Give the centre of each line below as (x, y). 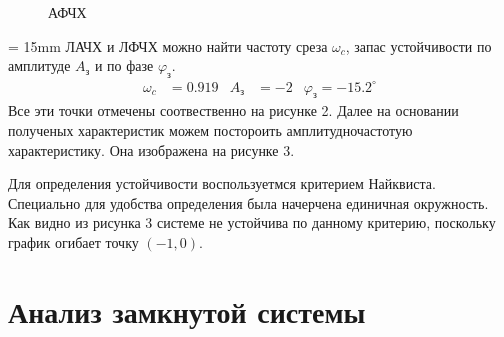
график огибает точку (73, 241)
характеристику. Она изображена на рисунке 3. (151, 149)
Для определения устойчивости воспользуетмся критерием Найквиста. (222, 183)
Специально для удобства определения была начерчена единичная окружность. (248, 202)
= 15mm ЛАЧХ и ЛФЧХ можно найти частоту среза (168, 45)
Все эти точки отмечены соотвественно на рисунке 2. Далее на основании (233, 110)
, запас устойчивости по (418, 45)
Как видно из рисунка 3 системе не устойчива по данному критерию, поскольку (252, 222)
